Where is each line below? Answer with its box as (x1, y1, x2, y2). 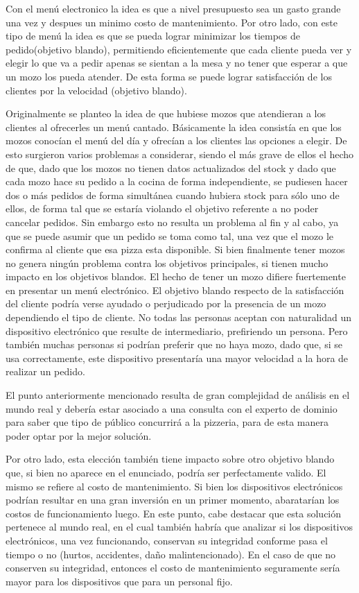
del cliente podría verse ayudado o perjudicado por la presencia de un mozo (6, 296, 326, 311)
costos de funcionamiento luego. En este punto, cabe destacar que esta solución (6, 506, 342, 520)
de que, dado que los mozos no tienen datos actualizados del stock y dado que (6, 160, 336, 175)
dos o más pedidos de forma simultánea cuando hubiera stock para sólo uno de (6, 187, 340, 202)
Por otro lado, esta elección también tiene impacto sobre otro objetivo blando (6, 452, 335, 466)
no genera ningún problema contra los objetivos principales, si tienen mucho (6, 255, 329, 270)
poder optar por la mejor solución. (6, 428, 152, 442)
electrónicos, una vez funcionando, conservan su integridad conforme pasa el (6, 533, 328, 547)
